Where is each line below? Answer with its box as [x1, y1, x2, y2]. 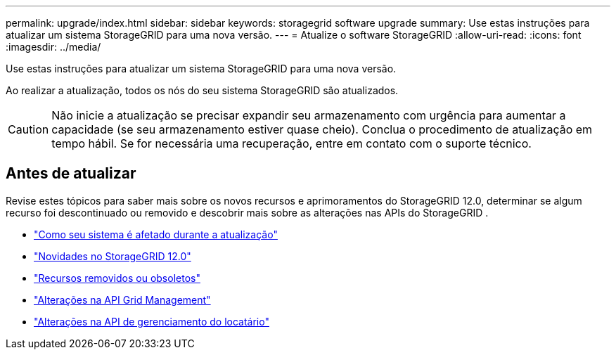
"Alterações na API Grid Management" [34, 293, 211, 306]
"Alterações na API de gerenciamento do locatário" [34, 315, 269, 328]
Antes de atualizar [6, 164, 136, 183]
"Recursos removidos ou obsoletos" [34, 271, 200, 284]
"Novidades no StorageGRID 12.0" [34, 250, 191, 262]
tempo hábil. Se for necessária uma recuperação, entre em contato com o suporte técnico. [51, 136, 532, 150]
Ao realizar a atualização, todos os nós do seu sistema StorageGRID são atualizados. [6, 84, 399, 96]
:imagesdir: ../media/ [6, 41, 101, 53]
